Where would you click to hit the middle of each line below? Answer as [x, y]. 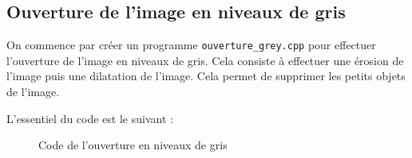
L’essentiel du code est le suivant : [90, 118]
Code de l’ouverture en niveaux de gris [133, 145]
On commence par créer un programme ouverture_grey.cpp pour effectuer [191, 45]
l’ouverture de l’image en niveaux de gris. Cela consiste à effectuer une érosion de [205, 60]
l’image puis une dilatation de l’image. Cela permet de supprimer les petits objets [206, 76]
